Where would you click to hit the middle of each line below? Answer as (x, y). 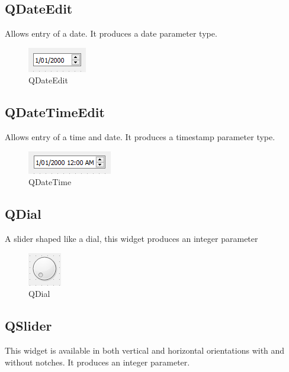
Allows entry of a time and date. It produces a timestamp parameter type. (140, 137)
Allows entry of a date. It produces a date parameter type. (111, 33)
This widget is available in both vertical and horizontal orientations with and (145, 350)
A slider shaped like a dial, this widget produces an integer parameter (131, 239)
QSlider (28, 326)
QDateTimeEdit (55, 112)
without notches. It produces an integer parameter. (97, 362)
